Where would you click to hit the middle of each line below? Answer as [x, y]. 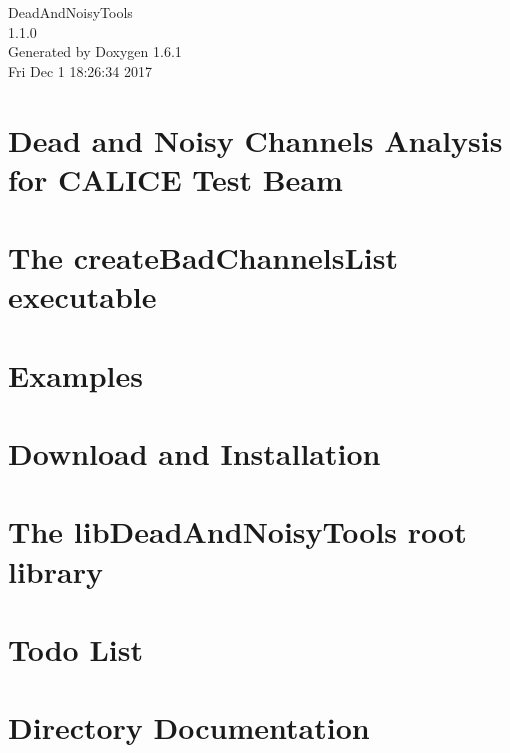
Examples [75, 374]
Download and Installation [194, 453]
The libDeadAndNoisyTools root [237, 531]
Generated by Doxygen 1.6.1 [95, 51]
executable [82, 296]
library [55, 570]
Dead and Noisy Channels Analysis [255, 139]
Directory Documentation [189, 727]
